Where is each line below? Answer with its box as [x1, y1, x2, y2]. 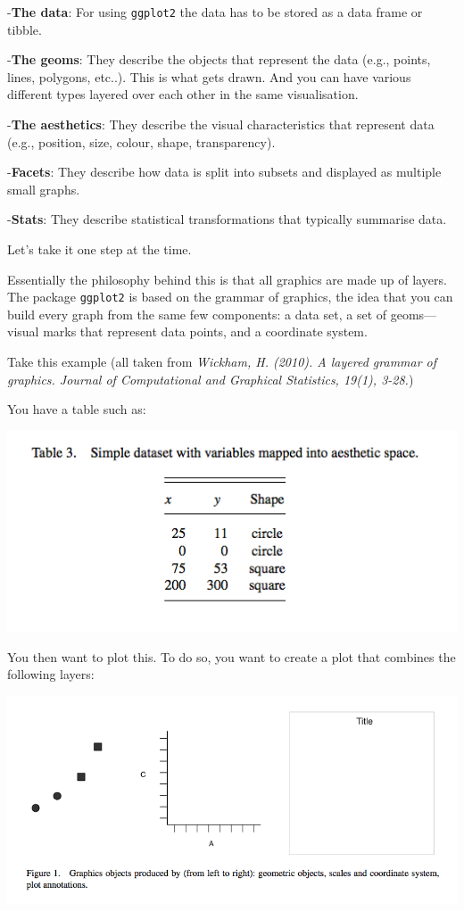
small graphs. [7, 179, 80, 198]
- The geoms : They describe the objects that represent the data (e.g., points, [7, 50, 431, 69]
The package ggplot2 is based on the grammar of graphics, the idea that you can [7, 287, 453, 306]
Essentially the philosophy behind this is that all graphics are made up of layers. [7, 269, 447, 288]
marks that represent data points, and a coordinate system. [43, 322, 368, 341]
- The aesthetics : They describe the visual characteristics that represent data [7, 115, 435, 134]
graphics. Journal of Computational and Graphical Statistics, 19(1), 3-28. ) [7, 369, 414, 388]
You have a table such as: [7, 400, 146, 418]
